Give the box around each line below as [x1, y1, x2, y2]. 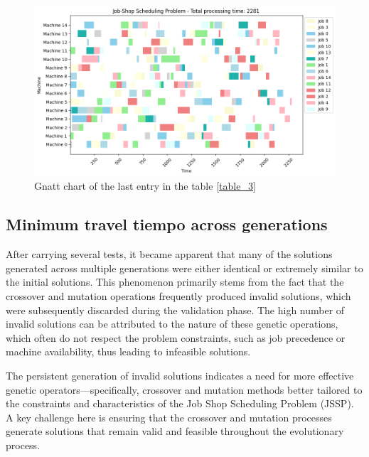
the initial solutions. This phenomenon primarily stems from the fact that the [6, 274, 344, 289]
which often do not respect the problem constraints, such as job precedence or [6, 330, 346, 345]
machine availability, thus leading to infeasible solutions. [6, 344, 251, 359]
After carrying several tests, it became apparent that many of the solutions [6, 247, 333, 262]
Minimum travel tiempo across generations [6, 213, 328, 235]
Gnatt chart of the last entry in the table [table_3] [34, 178, 256, 193]
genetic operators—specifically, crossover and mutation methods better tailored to [6, 382, 363, 397]
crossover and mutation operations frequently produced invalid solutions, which [6, 289, 351, 303]
